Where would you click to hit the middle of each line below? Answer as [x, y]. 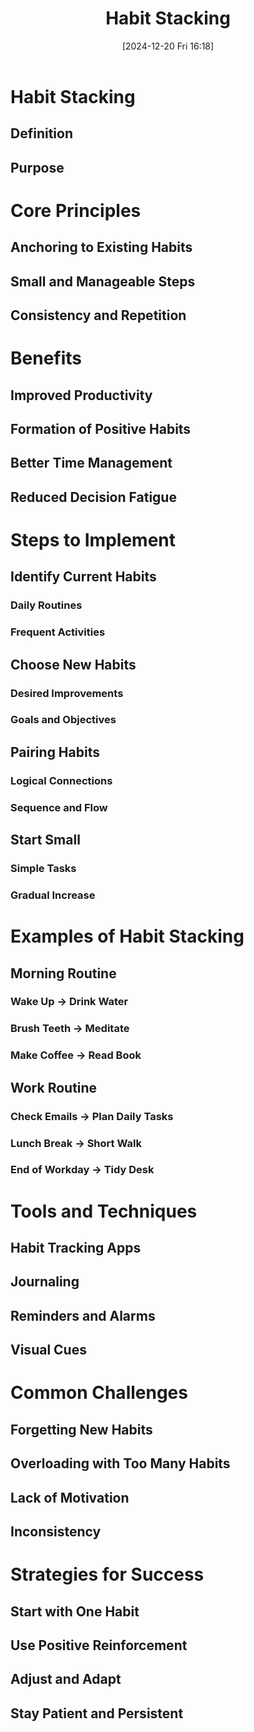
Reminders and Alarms [83, 1315]
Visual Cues [48, 1350]
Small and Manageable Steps [103, 281]
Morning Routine [63, 973]
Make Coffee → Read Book [76, 1055]
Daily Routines [46, 605]
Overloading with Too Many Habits [120, 1463]
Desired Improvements [67, 693]
